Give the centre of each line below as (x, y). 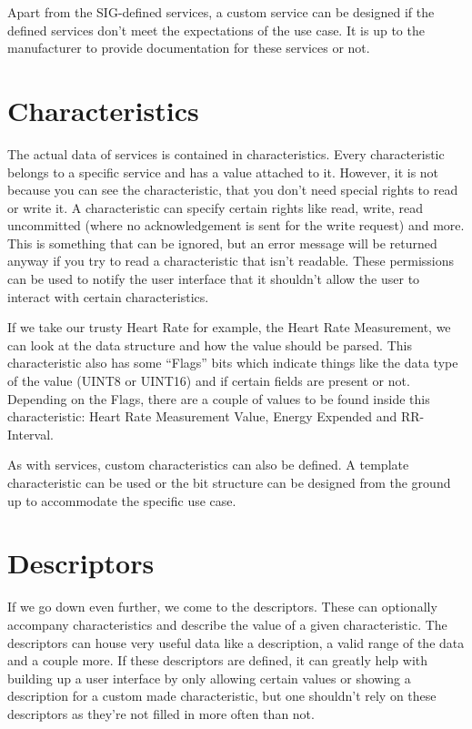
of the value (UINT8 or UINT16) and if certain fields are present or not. (209, 381)
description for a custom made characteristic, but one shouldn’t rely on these (222, 696)
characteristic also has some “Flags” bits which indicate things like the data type (233, 363)
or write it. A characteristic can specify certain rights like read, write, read (216, 207)
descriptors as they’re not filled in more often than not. (161, 713)
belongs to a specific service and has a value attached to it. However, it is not (223, 172)
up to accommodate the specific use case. (122, 500)
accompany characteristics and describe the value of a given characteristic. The (227, 624)
